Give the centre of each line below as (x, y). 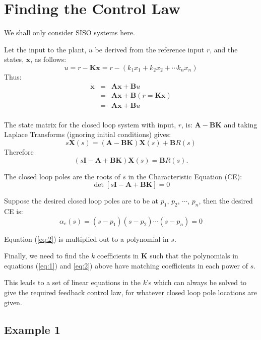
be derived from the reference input (150, 49)
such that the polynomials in (194, 256)
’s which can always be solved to (197, 282)
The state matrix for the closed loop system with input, (90, 124)
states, (14, 59)
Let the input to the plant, (45, 49)
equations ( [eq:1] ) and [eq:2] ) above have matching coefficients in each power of (126, 265)
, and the (224, 49)
